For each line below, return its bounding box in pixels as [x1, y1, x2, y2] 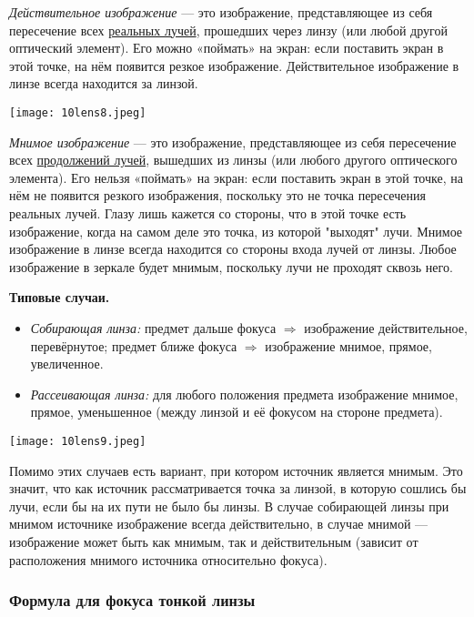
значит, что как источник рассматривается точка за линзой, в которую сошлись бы [9, 479, 467, 498]
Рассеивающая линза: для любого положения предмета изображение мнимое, [30, 384, 459, 403]
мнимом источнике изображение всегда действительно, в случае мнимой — [9, 514, 429, 533]
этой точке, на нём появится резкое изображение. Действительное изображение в [9, 56, 459, 75]
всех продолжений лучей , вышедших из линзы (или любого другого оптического [9, 150, 458, 169]
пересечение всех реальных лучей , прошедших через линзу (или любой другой [9, 20, 448, 39]
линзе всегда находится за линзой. [9, 74, 198, 93]
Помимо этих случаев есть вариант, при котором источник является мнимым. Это [9, 460, 463, 480]
